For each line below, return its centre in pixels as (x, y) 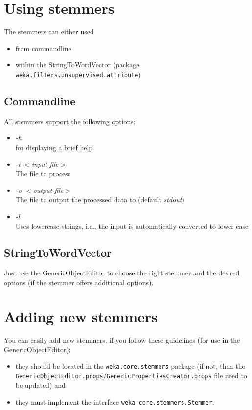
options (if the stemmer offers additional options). (79, 282)
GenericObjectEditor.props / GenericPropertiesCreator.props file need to (131, 375)
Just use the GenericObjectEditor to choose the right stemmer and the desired (122, 273)
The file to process (43, 174)
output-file (48, 190)
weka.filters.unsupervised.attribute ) (78, 74)
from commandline (43, 48)
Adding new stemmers (81, 316)
